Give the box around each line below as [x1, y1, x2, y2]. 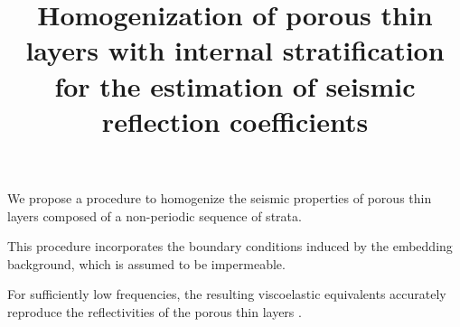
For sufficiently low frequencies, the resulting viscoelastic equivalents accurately [7, 285, 446, 304]
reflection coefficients [101, 102, 369, 139]
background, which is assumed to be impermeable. [7, 254, 286, 273]
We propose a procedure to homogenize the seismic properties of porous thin [7, 188, 432, 207]
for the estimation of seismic [54, 67, 416, 104]
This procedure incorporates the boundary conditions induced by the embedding [7, 237, 453, 256]
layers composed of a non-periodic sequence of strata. [7, 206, 302, 225]
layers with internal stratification [25, 32, 445, 69]
